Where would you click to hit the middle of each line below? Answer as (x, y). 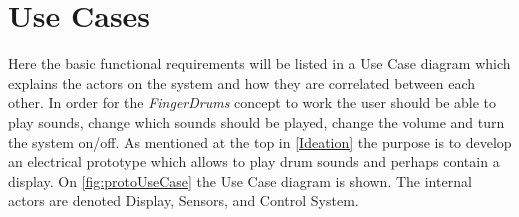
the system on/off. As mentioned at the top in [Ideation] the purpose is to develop (260, 141)
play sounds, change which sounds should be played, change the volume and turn (256, 121)
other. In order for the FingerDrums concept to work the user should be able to (252, 102)
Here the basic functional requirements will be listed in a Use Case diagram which (259, 63)
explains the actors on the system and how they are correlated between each (242, 82)
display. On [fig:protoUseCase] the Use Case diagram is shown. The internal (240, 180)
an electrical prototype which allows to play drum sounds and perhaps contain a (254, 161)
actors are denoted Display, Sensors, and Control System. (183, 200)
